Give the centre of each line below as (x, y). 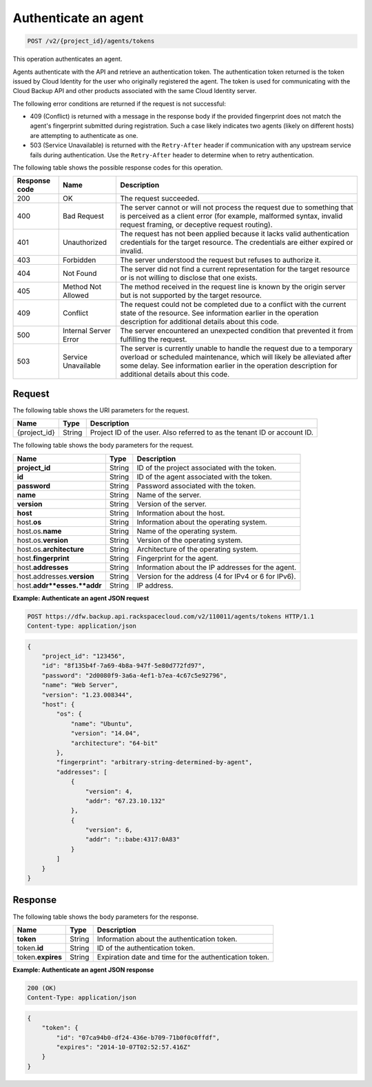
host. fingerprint (43, 558)
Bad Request (83, 216)
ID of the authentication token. (146, 948)
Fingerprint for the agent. (177, 558)
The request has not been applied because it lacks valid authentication (235, 234)
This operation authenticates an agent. (68, 59)
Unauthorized (84, 243)
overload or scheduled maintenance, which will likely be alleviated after (236, 357)
